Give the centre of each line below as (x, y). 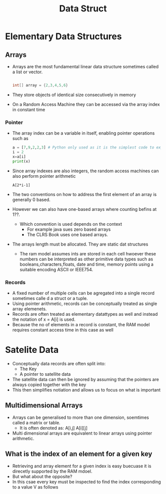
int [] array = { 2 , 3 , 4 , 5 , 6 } (40, 85)
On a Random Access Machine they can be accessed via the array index (86, 104)
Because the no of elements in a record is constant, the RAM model (81, 324)
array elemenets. (29, 309)
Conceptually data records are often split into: (59, 363)
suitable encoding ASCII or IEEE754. (56, 269)
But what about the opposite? (42, 476)
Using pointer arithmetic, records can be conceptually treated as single (84, 303)
